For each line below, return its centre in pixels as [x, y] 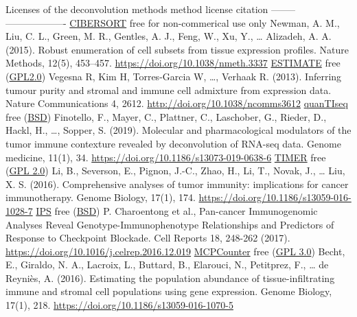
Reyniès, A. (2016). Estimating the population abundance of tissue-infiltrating [170, 278]
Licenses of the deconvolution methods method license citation [137, 9]
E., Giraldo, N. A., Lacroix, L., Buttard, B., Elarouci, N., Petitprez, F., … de [167, 265]
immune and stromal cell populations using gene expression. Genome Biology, [169, 291]
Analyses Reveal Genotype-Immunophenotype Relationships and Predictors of [170, 224]
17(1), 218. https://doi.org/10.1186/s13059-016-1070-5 [119, 305]
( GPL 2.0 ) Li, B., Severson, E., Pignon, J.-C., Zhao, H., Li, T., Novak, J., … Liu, [175, 171]
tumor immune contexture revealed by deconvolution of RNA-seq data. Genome [173, 143]
